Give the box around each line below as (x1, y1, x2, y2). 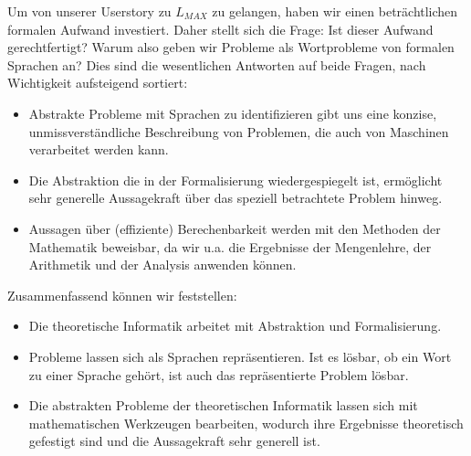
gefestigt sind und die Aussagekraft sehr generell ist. (28, 431, 320, 451)
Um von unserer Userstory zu (7, 2, 172, 20)
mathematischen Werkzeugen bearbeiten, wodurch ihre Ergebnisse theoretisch (28, 413, 464, 432)
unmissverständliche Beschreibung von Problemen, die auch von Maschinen (28, 122, 449, 141)
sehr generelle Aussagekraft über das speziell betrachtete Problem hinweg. (28, 188, 443, 207)
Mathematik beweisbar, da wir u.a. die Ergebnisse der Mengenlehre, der (28, 237, 432, 256)
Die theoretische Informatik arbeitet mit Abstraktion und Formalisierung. (28, 316, 442, 335)
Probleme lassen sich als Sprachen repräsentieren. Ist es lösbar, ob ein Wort (28, 346, 452, 366)
